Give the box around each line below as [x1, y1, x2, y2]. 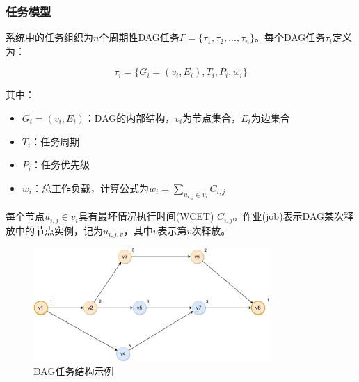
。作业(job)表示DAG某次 [232, 209, 344, 223]
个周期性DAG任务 [99, 30, 179, 45]
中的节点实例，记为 [15, 223, 103, 237]
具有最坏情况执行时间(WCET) [78, 209, 214, 223]
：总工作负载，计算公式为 [32, 180, 149, 195]
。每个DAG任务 [254, 30, 326, 45]
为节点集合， [182, 111, 241, 125]
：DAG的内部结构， [84, 111, 175, 125]
